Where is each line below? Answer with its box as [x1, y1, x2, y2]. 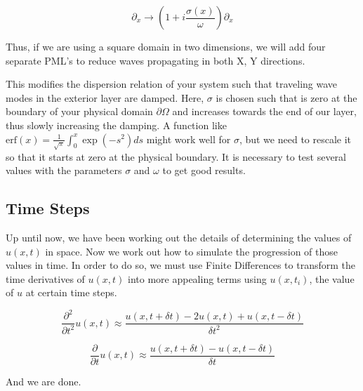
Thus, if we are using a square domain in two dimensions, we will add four [6, 39, 326, 53]
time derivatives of [6, 271, 85, 286]
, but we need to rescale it [239, 131, 352, 146]
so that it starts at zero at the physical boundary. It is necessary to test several [6, 149, 347, 164]
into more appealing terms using [128, 271, 267, 286]
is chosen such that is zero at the [216, 90, 357, 105]
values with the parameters [6, 163, 122, 178]
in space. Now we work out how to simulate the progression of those [45, 244, 338, 258]
